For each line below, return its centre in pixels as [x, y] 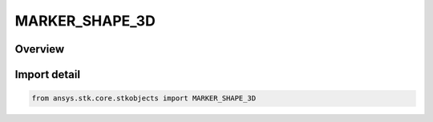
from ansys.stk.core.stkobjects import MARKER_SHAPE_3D [144, 98]
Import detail [47, 75]
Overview [40, 49]
